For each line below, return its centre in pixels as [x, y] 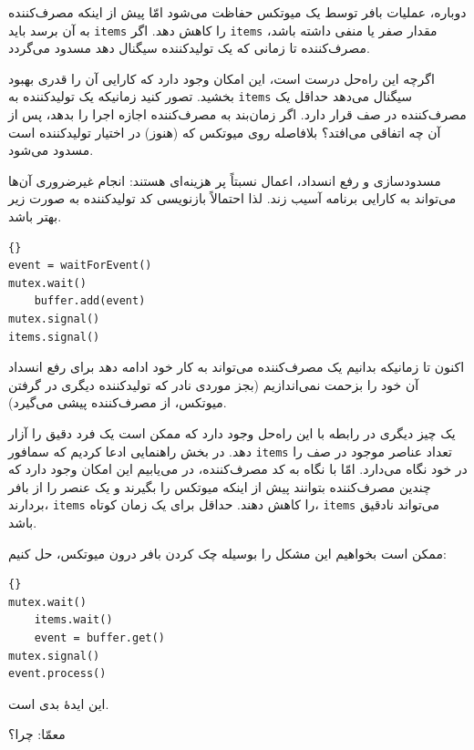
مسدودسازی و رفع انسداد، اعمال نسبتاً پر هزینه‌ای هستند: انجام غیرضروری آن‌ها [225, 180]
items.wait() [73, 620]
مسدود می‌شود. [51, 150]
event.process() [57, 674]
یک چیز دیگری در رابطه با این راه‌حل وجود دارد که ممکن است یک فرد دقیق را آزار [232, 433]
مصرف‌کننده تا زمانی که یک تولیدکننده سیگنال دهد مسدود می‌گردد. [189, 48]
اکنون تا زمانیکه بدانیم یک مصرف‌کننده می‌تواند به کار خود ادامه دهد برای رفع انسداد [237, 367]
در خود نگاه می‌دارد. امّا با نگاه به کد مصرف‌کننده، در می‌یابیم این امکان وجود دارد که [238, 469]
